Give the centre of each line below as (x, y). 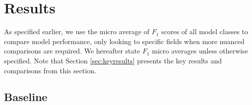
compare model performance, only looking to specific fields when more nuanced (124, 41)
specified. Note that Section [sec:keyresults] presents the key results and (113, 60)
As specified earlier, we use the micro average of (77, 31)
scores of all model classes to (205, 31)
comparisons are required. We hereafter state (72, 51)
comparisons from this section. (50, 70)
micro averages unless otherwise (200, 51)
